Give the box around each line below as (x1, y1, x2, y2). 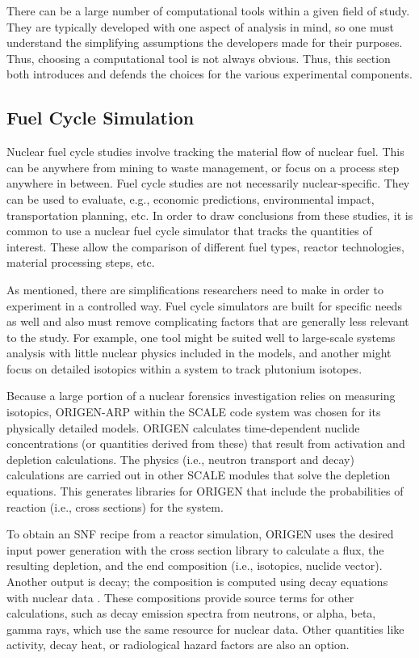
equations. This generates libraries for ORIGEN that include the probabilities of (6, 483, 404, 500)
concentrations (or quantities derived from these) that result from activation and (6, 435, 405, 452)
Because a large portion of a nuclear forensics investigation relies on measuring (6, 387, 396, 404)
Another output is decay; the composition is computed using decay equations (6, 573, 388, 590)
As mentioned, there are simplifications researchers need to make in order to (6, 280, 383, 297)
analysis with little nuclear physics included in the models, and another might (6, 344, 392, 361)
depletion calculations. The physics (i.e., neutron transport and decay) (6, 450, 354, 467)
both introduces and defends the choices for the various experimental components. (6, 65, 413, 82)
